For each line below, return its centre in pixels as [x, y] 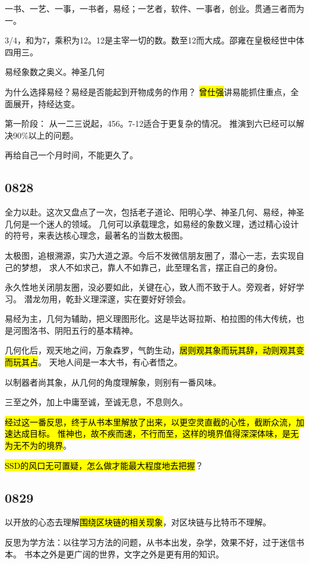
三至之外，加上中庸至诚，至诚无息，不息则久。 [96, 402]
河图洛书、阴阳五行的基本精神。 [75, 330]
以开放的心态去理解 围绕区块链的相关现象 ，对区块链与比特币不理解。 [138, 522]
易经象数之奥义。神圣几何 [55, 72]
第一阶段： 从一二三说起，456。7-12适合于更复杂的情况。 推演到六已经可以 [150, 123]
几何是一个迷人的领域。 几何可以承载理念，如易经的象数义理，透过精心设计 [152, 223]
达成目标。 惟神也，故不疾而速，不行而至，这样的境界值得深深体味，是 [152, 433]
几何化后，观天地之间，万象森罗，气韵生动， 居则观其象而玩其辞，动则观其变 [154, 350]
